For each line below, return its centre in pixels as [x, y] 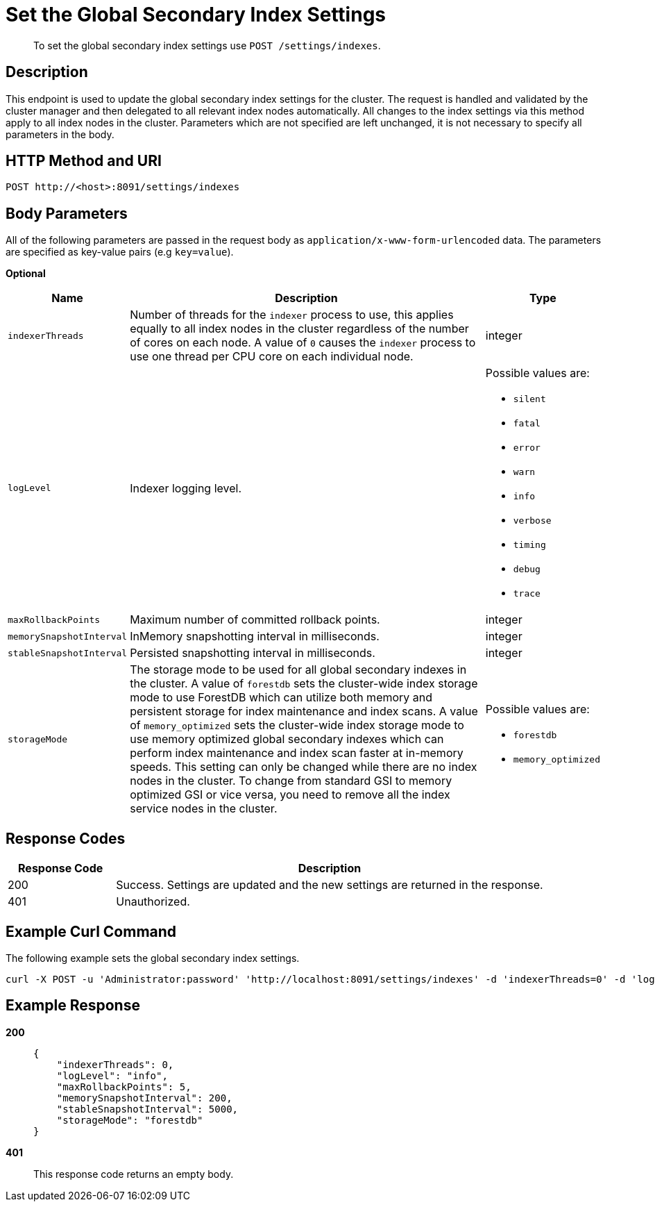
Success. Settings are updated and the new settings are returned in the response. [330, 885]
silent [529, 399]
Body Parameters [67, 213]
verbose [532, 521]
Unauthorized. [153, 902]
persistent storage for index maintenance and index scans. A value [304, 711]
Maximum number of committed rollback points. [255, 620]
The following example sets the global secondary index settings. [153, 958]
